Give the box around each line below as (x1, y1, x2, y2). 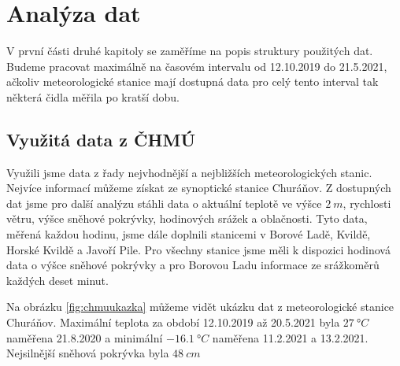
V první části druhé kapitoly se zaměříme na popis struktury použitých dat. (6, 43, 373, 59)
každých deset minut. (6, 272, 109, 288)
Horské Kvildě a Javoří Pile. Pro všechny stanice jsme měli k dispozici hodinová (6, 241, 391, 257)
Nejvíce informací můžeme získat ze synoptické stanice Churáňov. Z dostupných (6, 179, 391, 196)
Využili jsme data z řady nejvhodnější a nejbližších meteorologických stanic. (6, 164, 372, 180)
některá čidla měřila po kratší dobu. (6, 88, 180, 105)
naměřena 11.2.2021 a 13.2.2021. (212, 329, 369, 346)
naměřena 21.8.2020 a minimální (6, 329, 163, 346)
